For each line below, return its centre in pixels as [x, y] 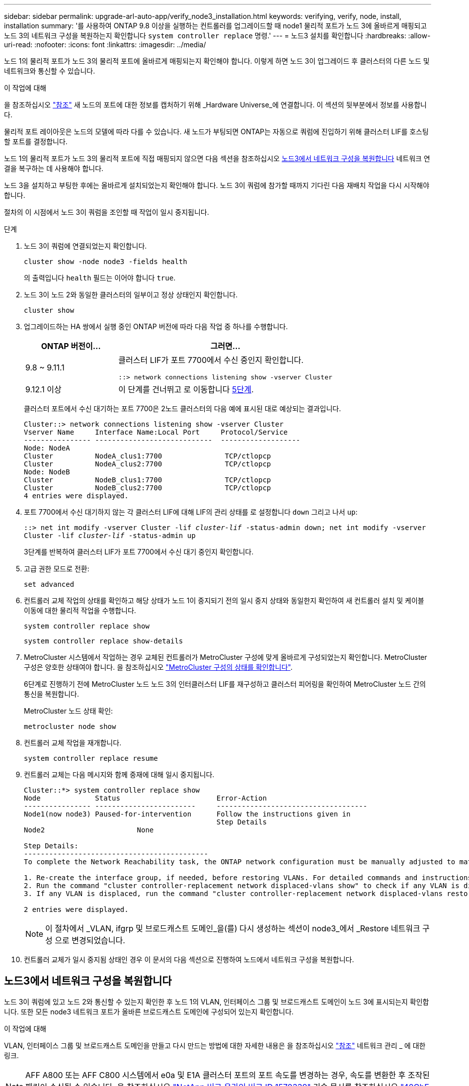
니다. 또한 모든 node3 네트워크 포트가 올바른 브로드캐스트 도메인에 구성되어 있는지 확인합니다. [149, 1011]
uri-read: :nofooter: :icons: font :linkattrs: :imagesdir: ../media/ [105, 45]
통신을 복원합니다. [52, 694]
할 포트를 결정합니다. [36, 141]
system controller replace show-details [104, 641]
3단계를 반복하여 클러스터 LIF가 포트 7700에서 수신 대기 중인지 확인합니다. [139, 552]
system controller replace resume [91, 758]
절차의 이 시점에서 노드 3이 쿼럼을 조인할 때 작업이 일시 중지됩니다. [107, 212]
